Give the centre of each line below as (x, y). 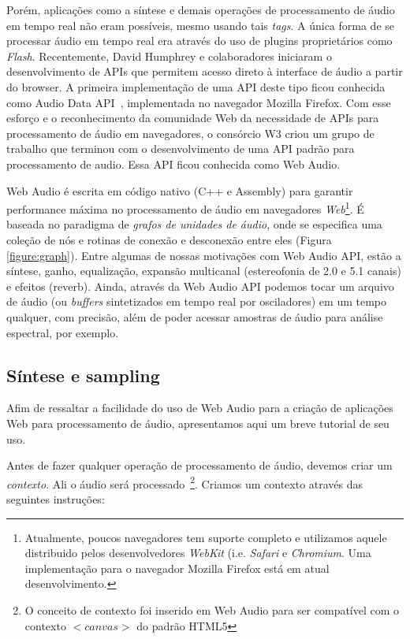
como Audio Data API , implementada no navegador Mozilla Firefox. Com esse (199, 102)
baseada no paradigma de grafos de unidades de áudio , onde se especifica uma (194, 224)
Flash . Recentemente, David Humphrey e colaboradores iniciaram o (169, 56)
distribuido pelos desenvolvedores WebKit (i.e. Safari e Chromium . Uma (198, 553)
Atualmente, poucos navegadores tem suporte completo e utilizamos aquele (206, 537)
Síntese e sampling (83, 375)
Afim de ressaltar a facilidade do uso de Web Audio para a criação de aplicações (200, 408)
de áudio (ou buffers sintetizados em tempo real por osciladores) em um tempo (197, 301)
